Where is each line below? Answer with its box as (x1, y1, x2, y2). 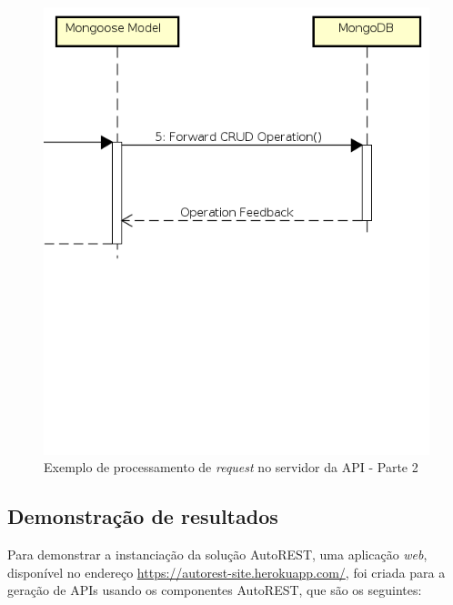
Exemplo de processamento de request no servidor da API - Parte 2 (44, 458, 418, 477)
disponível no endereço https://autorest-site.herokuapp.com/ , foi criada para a (7, 562, 446, 581)
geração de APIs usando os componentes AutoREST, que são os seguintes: (7, 580, 422, 600)
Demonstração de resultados (7, 502, 278, 530)
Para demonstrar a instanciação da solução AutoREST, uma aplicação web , (7, 545, 428, 564)
